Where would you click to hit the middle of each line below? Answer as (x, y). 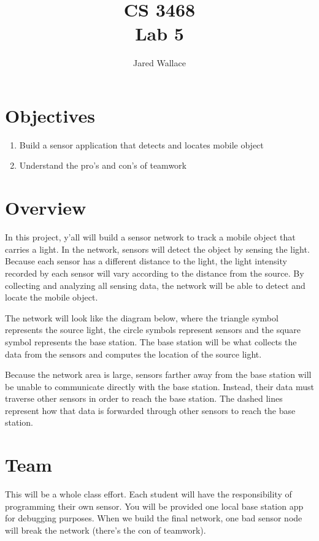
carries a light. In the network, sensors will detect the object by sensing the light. (157, 249)
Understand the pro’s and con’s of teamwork (103, 165)
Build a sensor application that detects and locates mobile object (141, 144)
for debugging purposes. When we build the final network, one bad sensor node (154, 518)
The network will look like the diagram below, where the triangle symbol (142, 317)
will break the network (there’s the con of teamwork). (106, 530)
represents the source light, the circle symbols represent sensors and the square (153, 330)
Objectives (50, 115)
